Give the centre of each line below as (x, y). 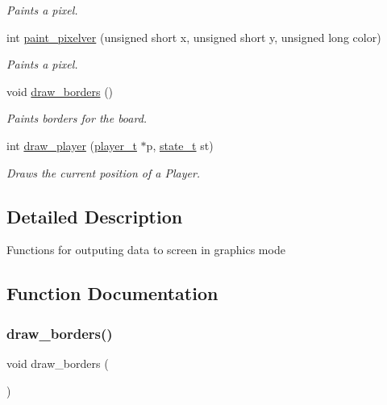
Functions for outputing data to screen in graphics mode (146, 250)
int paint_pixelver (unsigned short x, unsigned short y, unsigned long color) (194, 37)
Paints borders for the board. (77, 118)
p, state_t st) (180, 145)
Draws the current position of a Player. (104, 172)
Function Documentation (112, 293)
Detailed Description (95, 216)
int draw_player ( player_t (72, 145)
